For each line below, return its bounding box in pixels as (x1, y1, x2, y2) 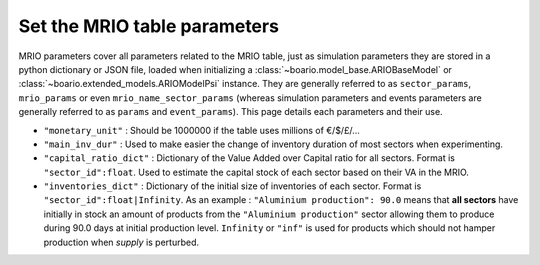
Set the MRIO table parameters (18, 15, 280, 37)
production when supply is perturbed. (43, 236, 200, 248)
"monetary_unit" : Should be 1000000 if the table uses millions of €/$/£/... (43, 124, 360, 136)
